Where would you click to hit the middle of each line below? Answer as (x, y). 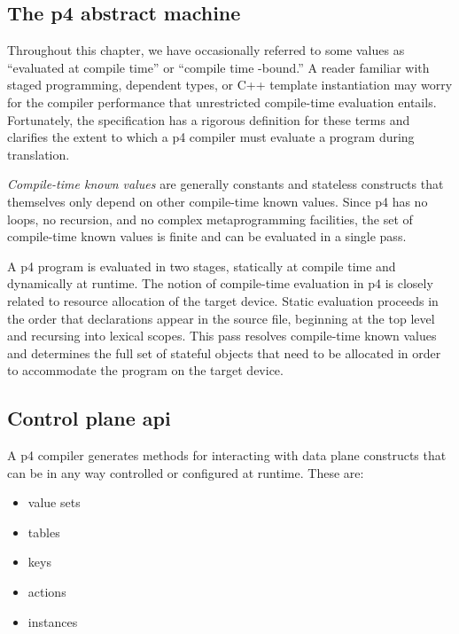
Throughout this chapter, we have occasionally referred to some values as (206, 50)
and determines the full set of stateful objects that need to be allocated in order (224, 352)
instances (53, 621)
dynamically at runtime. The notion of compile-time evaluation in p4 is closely (220, 283)
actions (47, 592)
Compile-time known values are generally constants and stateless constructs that (226, 184)
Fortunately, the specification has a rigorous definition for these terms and (209, 119)
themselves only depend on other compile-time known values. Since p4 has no (218, 201)
